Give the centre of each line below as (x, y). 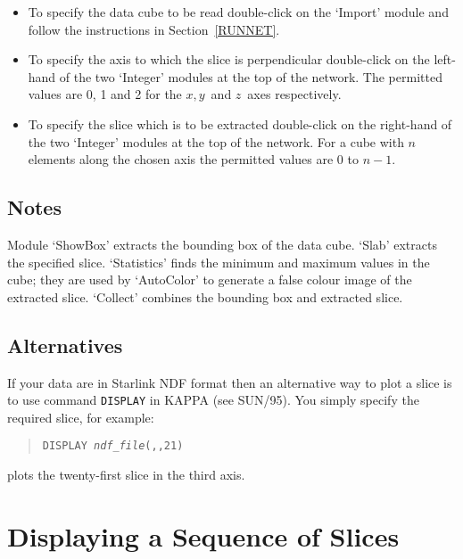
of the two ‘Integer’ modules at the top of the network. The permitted (251, 76)
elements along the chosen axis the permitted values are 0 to (193, 159)
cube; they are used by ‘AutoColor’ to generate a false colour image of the (210, 279)
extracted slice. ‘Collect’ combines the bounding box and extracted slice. (205, 296)
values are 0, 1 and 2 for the (105, 94)
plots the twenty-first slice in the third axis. (126, 475)
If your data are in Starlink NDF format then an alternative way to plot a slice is (230, 382)
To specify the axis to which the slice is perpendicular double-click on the (229, 59)
